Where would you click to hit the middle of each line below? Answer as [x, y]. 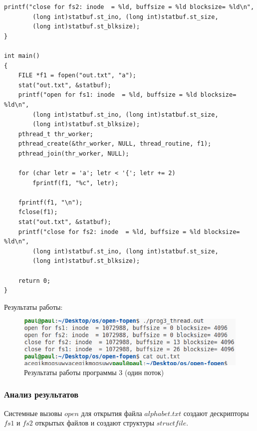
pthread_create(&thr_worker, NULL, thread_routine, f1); [115, 144]
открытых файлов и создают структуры [95, 423]
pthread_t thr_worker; [56, 134]
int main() [22, 56]
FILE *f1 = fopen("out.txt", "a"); [77, 76]
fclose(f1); [38, 212]
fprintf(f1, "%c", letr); [76, 183]
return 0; [34, 281]
